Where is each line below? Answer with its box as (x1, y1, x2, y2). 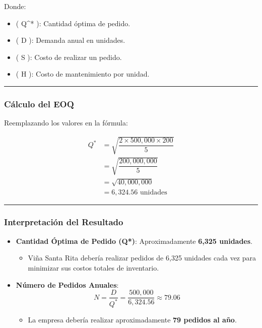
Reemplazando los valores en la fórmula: (4, 117, 128, 128)
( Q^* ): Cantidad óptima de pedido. (16, 18, 130, 28)
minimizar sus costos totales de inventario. (28, 262, 159, 273)
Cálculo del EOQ (4, 97, 74, 110)
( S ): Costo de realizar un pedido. (16, 51, 122, 62)
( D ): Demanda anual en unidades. (16, 35, 125, 45)
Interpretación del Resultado (4, 216, 123, 228)
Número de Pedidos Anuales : (16, 279, 119, 290)
